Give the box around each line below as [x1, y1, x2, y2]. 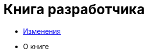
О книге [23, 42, 49, 51]
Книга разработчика [3, 1, 145, 18]
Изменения [23, 26, 61, 35]
